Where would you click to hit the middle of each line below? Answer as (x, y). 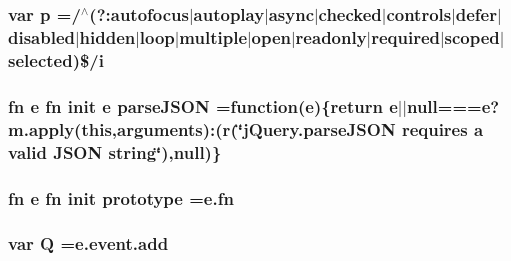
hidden (107, 36)
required (405, 36)
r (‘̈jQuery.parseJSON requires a (353, 128)
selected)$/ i (56, 59)
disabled (41, 36)
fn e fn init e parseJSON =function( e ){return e (203, 105)
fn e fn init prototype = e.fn (121, 197)
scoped (472, 36)
